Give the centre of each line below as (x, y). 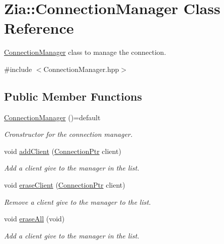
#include (18, 69)
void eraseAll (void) (34, 219)
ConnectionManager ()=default (52, 117)
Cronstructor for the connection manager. (68, 134)
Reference (39, 28)
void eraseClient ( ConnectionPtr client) (65, 185)
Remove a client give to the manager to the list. (78, 201)
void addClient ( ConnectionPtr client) (63, 151)
